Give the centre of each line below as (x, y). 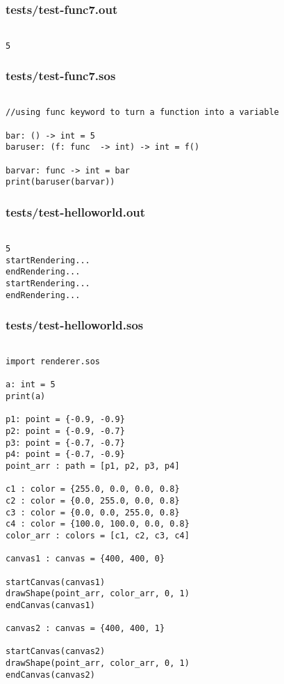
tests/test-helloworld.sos (75, 325)
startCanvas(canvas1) (56, 582)
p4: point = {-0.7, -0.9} (65, 454)
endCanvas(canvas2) (50, 675)
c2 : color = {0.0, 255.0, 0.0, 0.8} (93, 500)
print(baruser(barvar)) (60, 182)
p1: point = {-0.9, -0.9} (65, 420)
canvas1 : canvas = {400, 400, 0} (85, 559)
